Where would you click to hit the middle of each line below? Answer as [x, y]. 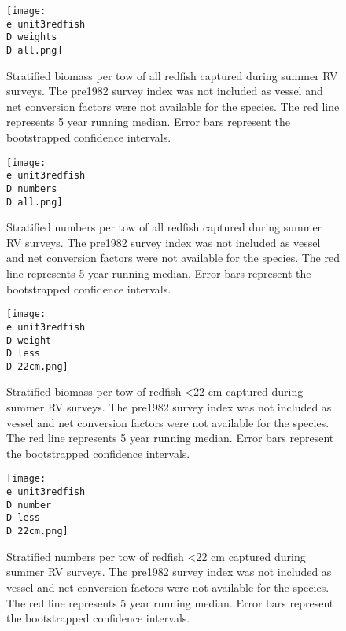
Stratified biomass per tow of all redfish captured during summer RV [172, 75]
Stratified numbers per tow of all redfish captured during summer [164, 227]
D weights [32, 37]
